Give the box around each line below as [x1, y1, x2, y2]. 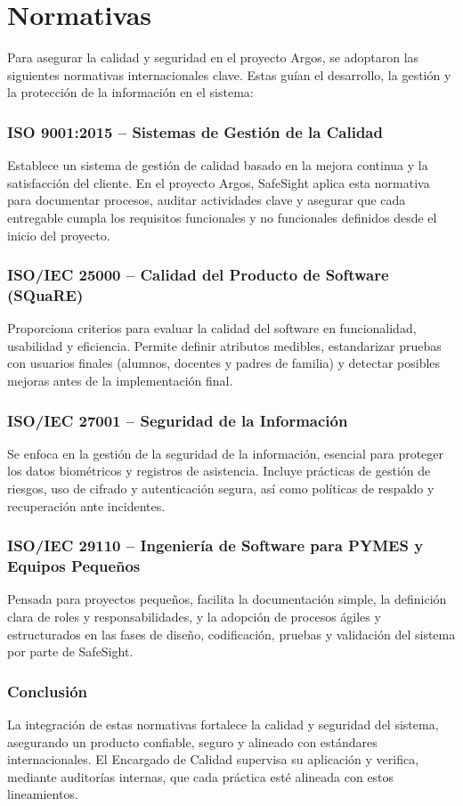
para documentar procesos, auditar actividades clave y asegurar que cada [7, 191, 406, 209]
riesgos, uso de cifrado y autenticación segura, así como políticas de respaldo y [7, 479, 435, 498]
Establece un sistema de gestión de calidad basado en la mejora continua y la [7, 156, 428, 175]
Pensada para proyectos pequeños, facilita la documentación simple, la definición [7, 590, 447, 608]
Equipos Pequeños [7, 555, 141, 577]
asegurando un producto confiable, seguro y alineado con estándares [7, 732, 378, 751]
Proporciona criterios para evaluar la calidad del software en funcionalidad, [7, 319, 417, 338]
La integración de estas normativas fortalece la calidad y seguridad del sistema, [7, 714, 439, 733]
